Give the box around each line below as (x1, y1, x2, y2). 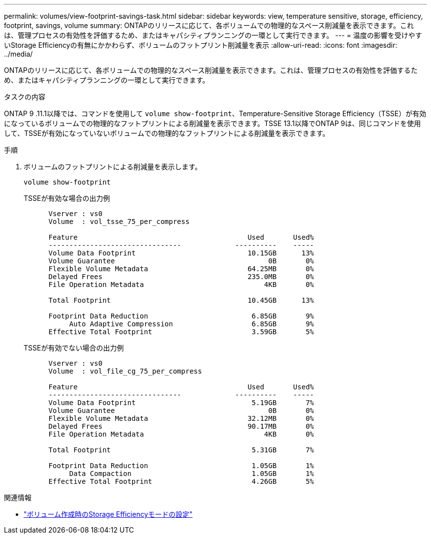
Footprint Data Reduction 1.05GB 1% (48, 462, 314, 470)
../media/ (4, 50, 33, 58)
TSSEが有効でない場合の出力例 (24, 344, 124, 352)
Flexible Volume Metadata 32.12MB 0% (48, 414, 314, 422)
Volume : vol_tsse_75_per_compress (48, 218, 190, 225)
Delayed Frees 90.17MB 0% (48, 422, 314, 430)
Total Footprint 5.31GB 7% (48, 446, 314, 454)
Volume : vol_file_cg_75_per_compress (48, 367, 202, 375)
